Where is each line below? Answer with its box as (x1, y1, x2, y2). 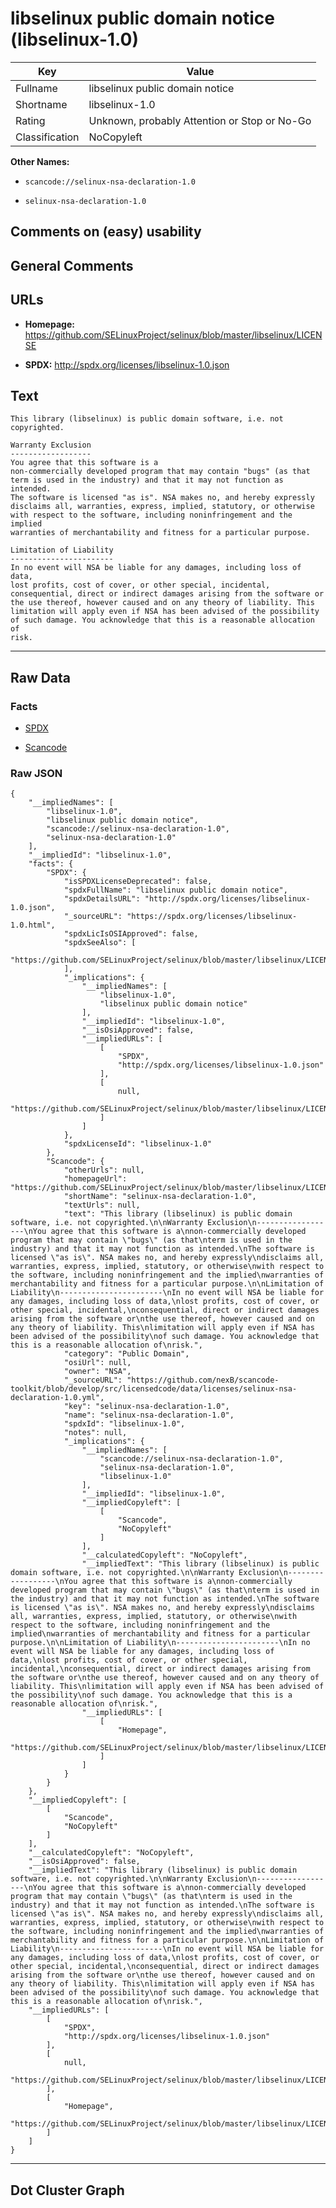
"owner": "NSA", (63, 1367, 132, 1377)
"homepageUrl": (63, 1174, 128, 1184)
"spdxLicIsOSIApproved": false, (63, 929, 199, 939)
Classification (15, 130, 80, 144)
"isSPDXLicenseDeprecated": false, (63, 877, 213, 887)
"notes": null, (63, 1428, 128, 1438)
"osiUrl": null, (63, 1358, 132, 1368)
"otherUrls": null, (63, 1165, 145, 1176)
